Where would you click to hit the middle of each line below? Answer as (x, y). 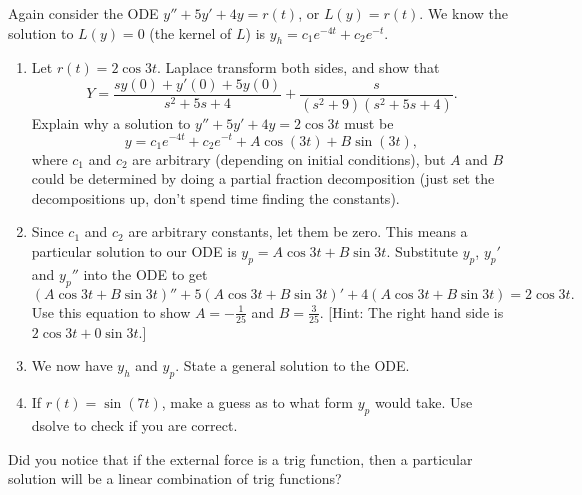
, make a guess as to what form (257, 402)
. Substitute (422, 250)
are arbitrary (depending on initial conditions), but (289, 158)
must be (369, 122)
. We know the (463, 13)
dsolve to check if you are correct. (134, 425)
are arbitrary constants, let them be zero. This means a (298, 231)
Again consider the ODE (83, 13)
